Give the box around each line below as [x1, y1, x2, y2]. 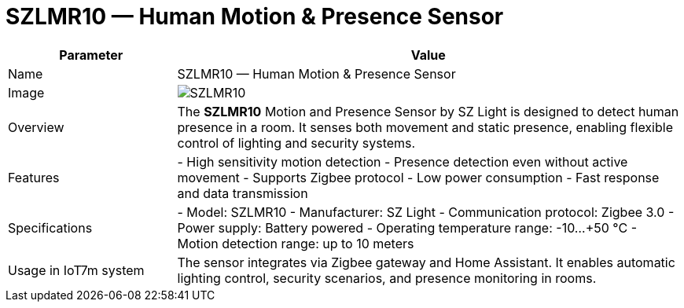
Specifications [8, 219, 93, 236]
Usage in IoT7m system [8, 262, 145, 278]
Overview [8, 119, 64, 135]
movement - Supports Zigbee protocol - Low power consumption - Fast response [177, 169, 660, 185]
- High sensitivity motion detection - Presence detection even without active [177, 153, 628, 170]
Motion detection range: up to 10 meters [177, 235, 414, 251]
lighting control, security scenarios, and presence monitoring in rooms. [177, 269, 597, 286]
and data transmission [177, 185, 308, 201]
